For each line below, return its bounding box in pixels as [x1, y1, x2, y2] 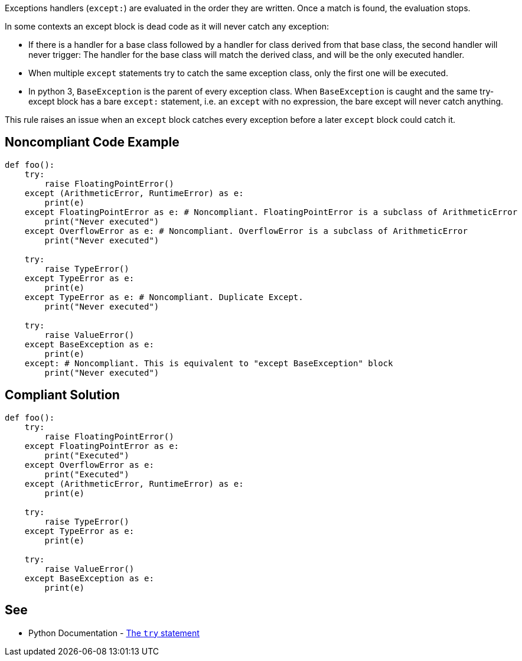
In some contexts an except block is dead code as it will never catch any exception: [5, 21, 329, 31]
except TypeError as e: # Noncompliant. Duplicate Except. [24, 292, 304, 302]
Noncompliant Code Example [5, 135, 180, 150]
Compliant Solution [5, 388, 120, 403]
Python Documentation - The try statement [28, 627, 200, 638]
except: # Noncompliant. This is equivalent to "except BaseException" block [24, 358, 393, 368]
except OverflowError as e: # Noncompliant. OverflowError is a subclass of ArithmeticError [24, 226, 468, 236]
